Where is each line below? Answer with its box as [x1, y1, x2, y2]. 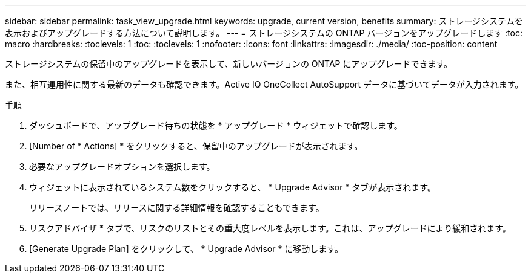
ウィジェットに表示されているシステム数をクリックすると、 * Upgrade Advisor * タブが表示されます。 [29, 182, 436, 192]
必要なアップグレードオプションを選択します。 [29, 161, 215, 172]
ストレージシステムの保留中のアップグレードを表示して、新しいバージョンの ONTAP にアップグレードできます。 [5, 59, 453, 69]
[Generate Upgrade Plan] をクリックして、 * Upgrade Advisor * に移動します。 [29, 244, 343, 254]
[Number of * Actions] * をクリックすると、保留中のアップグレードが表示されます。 [29, 141, 363, 151]
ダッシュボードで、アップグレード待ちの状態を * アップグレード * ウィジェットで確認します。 [29, 120, 402, 131]
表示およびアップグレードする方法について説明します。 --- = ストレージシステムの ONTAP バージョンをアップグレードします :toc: [5, 28, 523, 38]
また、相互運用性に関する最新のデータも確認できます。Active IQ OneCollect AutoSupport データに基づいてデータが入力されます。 [5, 79, 524, 89]
